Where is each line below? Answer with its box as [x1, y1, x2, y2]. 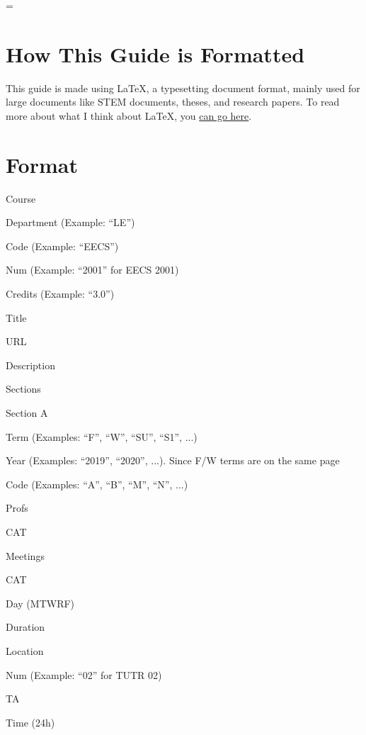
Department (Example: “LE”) [6, 215, 135, 230]
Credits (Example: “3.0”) [6, 286, 115, 301]
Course [6, 191, 36, 206]
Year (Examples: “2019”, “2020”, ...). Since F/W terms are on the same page [6, 453, 340, 468]
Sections [6, 381, 41, 396]
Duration [6, 619, 45, 634]
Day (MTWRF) [6, 595, 75, 610]
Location [6, 643, 44, 658]
